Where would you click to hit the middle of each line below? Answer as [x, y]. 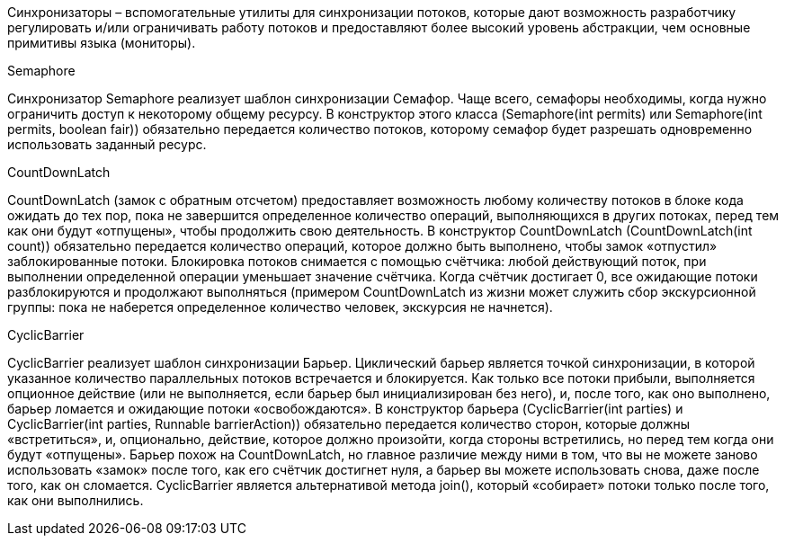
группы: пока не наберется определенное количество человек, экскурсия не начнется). [280, 307]
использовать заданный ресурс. [107, 144]
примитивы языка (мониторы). [102, 43]
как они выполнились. [76, 500]
